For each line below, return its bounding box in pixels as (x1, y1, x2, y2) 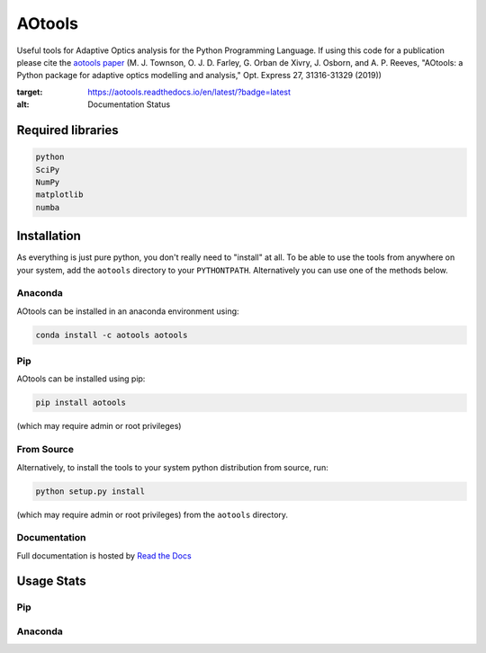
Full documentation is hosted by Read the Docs (16, 550, 193, 561)
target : (16, 86, 43, 97)
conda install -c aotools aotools (35, 329, 188, 340)
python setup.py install (35, 486, 146, 496)
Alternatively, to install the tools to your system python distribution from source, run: (16, 461, 328, 472)
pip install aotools (35, 398, 126, 408)
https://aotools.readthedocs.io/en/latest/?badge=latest (87, 86, 292, 97)
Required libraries (16, 122, 119, 138)
